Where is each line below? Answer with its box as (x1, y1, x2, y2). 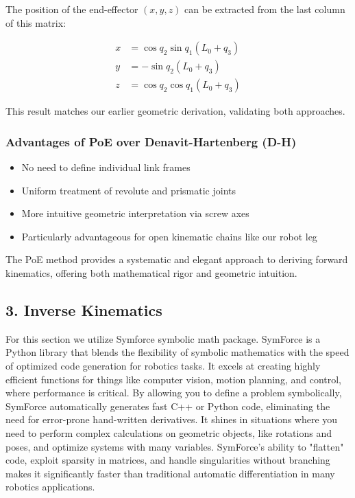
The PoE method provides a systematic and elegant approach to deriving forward (5, 252, 348, 267)
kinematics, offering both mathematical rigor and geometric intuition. (5, 266, 297, 280)
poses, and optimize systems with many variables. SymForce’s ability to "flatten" (5, 439, 344, 453)
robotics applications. (5, 479, 95, 494)
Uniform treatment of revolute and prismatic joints (21, 183, 236, 197)
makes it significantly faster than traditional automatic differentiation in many (5, 466, 335, 480)
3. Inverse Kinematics (5, 299, 162, 321)
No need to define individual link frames (21, 160, 191, 174)
